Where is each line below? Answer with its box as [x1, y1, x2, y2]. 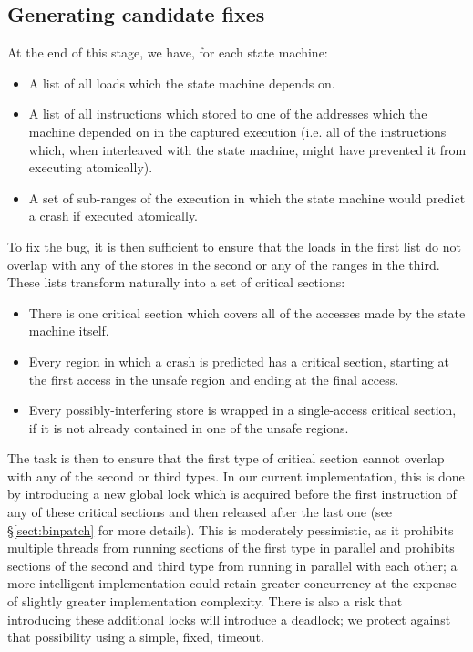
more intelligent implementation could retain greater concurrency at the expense [7, 574, 457, 593]
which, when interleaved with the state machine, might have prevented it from [28, 140, 467, 159]
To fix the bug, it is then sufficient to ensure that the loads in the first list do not [7, 236, 461, 255]
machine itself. [28, 321, 109, 340]
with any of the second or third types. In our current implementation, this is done [7, 466, 465, 485]
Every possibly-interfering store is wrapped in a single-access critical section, [28, 400, 457, 419]
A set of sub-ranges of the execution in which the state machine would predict [28, 188, 466, 207]
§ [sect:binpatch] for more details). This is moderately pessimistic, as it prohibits [7, 520, 454, 539]
